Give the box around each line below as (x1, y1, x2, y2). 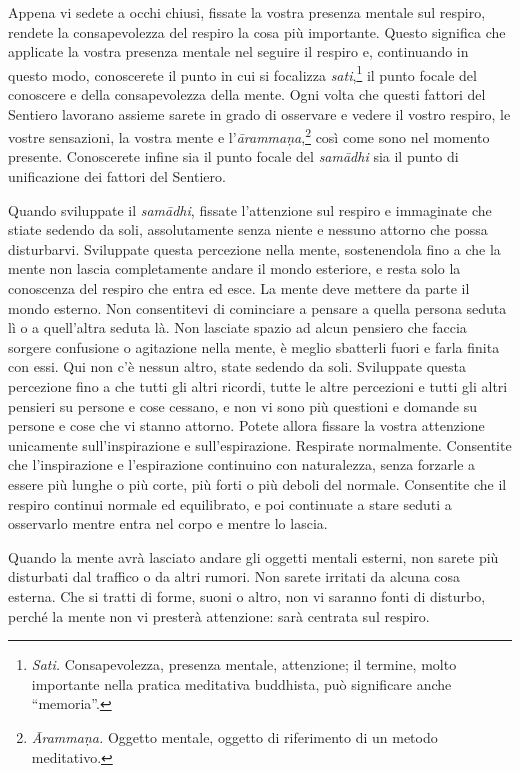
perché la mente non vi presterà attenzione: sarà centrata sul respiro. (8, 605, 430, 626)
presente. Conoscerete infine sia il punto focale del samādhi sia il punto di (8, 146, 459, 167)
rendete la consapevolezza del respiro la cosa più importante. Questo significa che (8, 21, 506, 42)
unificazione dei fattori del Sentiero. (8, 166, 226, 187)
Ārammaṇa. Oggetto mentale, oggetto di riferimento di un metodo (31, 726, 438, 747)
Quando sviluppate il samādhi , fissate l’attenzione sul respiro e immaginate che (8, 199, 492, 220)
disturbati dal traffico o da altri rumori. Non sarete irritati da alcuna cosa (8, 566, 461, 587)
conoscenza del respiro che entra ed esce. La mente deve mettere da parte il (8, 278, 470, 299)
